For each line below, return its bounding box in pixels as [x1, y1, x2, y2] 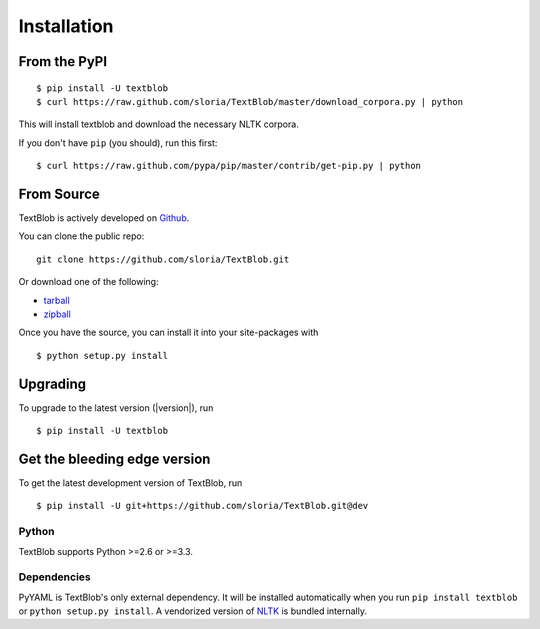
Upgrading [18, 375, 87, 392]
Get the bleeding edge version [18, 450, 211, 467]
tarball [43, 294, 70, 306]
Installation [18, 15, 114, 37]
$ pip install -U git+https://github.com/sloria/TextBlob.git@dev [36, 500, 369, 512]
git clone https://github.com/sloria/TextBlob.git [36, 253, 290, 265]
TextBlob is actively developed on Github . [18, 212, 190, 224]
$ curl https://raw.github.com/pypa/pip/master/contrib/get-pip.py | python [36, 160, 422, 172]
